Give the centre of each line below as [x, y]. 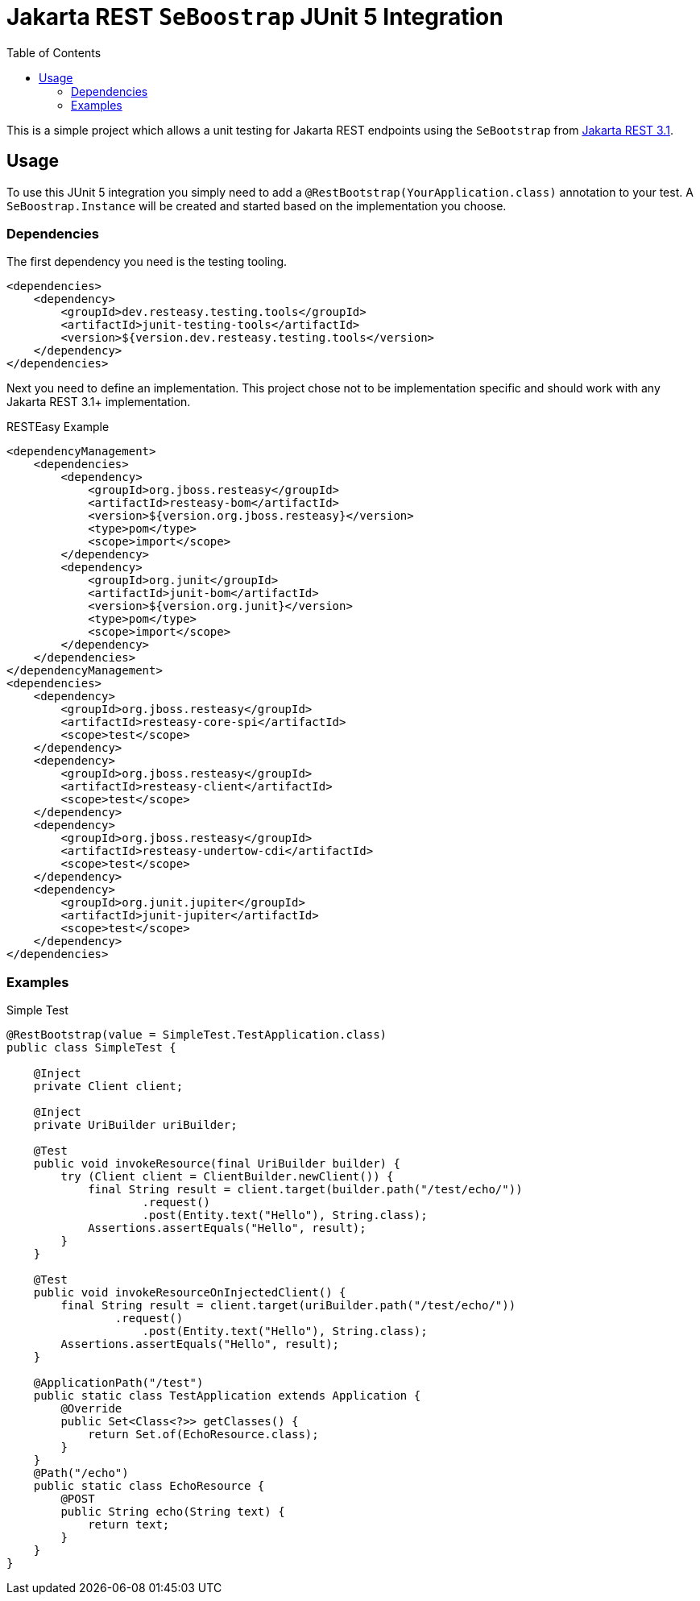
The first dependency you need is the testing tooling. [147, 262]
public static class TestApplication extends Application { [227, 1396]
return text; [129, 1525]
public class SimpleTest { [91, 1048]
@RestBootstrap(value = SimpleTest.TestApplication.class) [197, 1035]
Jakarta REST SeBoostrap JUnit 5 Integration [255, 17]
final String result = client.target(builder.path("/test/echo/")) [305, 1190]
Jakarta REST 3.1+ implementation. [99, 402]
